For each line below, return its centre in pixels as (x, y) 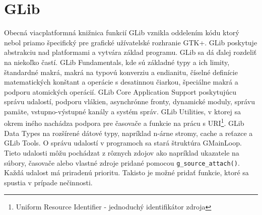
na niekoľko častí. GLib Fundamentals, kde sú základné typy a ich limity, (117, 62)
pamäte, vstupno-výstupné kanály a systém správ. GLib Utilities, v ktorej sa (122, 111)
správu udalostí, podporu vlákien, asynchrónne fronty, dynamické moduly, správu (130, 101)
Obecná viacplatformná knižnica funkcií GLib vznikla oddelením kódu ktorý (122, 32)
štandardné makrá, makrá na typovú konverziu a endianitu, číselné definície (121, 72)
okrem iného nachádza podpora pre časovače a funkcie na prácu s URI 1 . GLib (124, 122)
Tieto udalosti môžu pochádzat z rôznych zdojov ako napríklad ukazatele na (122, 152)
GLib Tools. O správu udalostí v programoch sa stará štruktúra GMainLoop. (123, 143)
